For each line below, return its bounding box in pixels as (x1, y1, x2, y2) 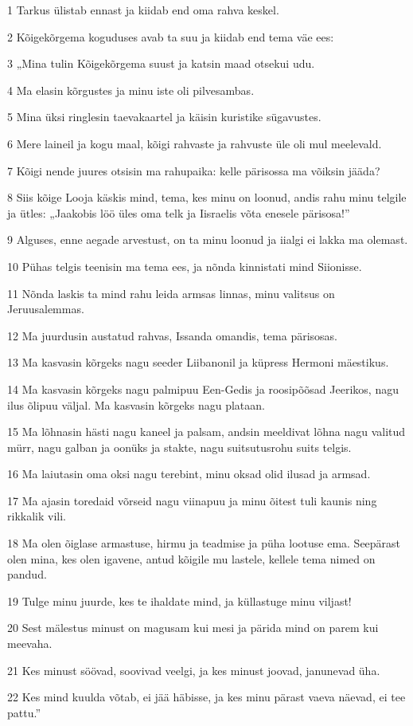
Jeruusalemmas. (7, 300, 84, 317)
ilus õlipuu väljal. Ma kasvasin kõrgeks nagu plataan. (7, 396, 265, 413)
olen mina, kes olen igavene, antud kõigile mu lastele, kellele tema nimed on (7, 550, 376, 567)
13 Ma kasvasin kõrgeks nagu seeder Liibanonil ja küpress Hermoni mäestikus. (7, 354, 389, 371)
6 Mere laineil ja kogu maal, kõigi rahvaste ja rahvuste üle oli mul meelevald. (7, 135, 382, 151)
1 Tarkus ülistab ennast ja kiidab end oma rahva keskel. (7, 2, 279, 18)
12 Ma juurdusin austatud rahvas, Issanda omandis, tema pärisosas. (7, 327, 338, 343)
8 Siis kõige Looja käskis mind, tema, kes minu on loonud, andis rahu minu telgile (7, 189, 407, 206)
